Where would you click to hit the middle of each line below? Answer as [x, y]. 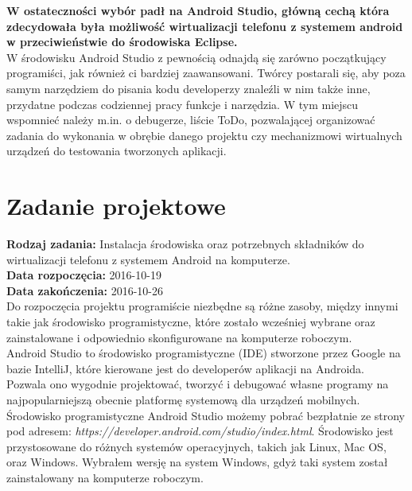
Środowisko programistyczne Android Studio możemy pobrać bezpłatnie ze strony [206, 415]
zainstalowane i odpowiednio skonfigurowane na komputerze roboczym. [179, 337]
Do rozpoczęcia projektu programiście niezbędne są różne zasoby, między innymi [202, 306]
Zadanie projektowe [116, 206]
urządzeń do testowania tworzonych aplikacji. [117, 151]
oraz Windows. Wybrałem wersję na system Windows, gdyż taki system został [197, 462]
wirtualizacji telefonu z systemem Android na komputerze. [148, 259]
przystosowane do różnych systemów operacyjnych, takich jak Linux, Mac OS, [196, 446]
